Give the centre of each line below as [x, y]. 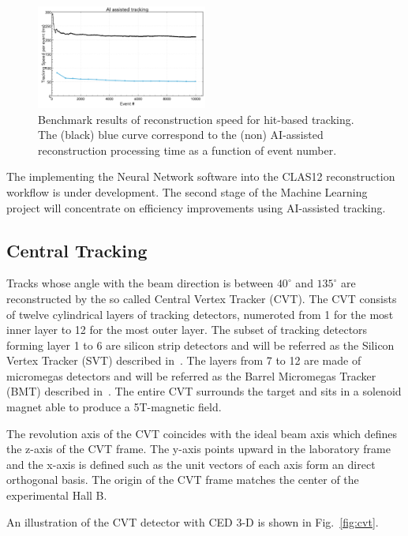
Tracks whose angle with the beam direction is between [140, 283]
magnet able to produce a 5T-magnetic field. [114, 407]
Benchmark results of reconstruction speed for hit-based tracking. [196, 119]
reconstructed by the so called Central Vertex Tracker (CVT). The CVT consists [202, 298]
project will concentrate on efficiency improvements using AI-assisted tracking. [196, 207]
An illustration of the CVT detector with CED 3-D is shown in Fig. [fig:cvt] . [193, 521]
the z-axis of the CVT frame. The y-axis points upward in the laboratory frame [198, 449]
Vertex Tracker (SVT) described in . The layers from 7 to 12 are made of [184, 360]
